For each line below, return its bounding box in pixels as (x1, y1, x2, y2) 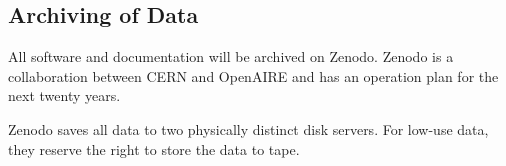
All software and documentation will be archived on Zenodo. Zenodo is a (8, 46, 454, 67)
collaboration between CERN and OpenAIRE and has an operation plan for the (8, 65, 499, 86)
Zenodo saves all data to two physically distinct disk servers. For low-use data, (8, 118, 489, 139)
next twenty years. (8, 85, 121, 106)
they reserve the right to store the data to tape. (8, 138, 300, 159)
